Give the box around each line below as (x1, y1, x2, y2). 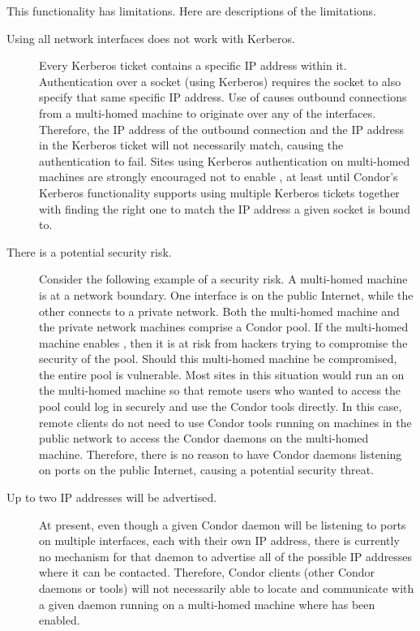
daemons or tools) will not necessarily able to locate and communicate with (39, 580, 414, 596)
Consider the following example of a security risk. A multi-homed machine (39, 270, 408, 287)
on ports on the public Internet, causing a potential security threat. (39, 461, 375, 478)
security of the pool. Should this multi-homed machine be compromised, (39, 350, 397, 367)
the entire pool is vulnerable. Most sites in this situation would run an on (39, 365, 405, 382)
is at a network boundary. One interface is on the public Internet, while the (39, 286, 414, 303)
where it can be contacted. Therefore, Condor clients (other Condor (39, 564, 375, 581)
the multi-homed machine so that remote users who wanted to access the (39, 382, 401, 399)
